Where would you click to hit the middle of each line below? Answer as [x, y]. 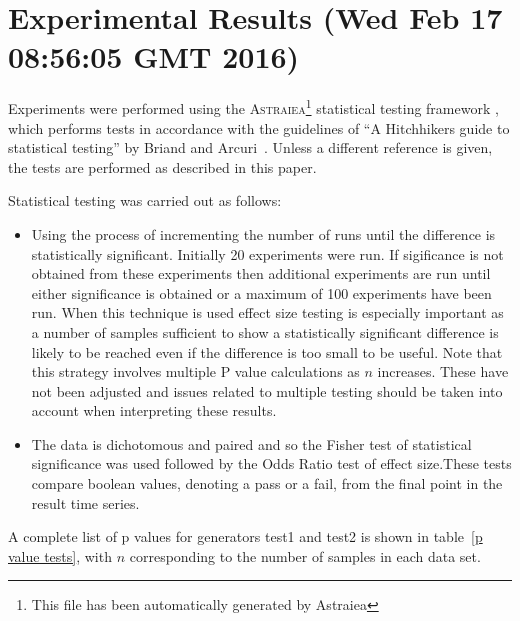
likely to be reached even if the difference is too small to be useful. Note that [267, 351]
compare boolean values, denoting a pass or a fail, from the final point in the [267, 483]
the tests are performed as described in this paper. [162, 166]
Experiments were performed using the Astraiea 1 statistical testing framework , [253, 106]
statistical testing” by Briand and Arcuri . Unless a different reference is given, [250, 147]
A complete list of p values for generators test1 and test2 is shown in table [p [245, 536]
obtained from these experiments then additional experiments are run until [261, 273]
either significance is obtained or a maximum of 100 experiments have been [261, 292]
